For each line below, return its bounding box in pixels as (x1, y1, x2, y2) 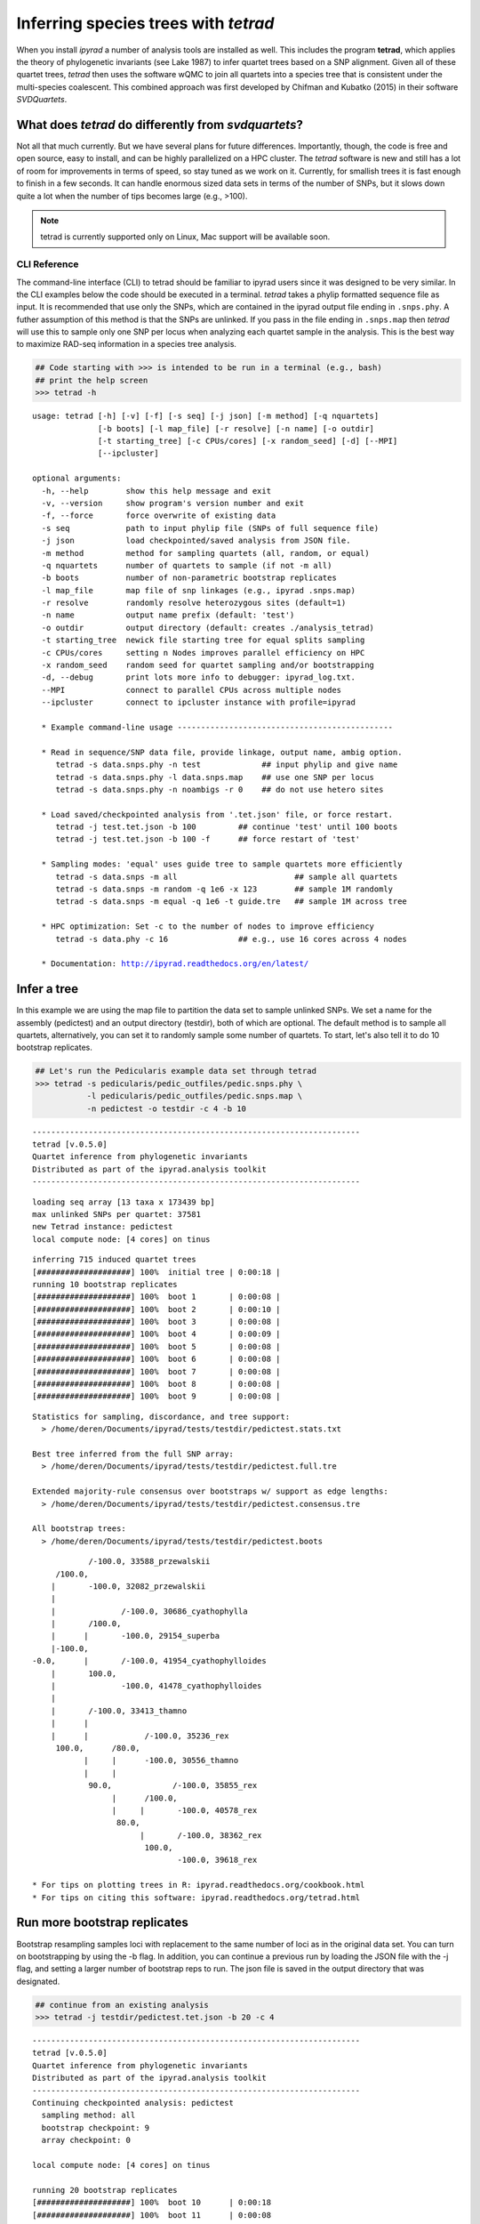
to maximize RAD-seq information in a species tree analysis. (16, 339, 237, 350)
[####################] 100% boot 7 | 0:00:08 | (32, 1366, 281, 1376)
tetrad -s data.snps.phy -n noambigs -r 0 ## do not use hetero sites (55, 784, 384, 794)
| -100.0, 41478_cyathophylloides (50, 1681, 262, 1691)
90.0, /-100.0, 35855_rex (88, 1780, 258, 1791)
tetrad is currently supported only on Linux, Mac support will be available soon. (40, 231, 331, 242)
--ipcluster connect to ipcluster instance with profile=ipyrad (41, 697, 356, 707)
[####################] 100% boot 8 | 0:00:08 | (32, 1379, 281, 1390)
